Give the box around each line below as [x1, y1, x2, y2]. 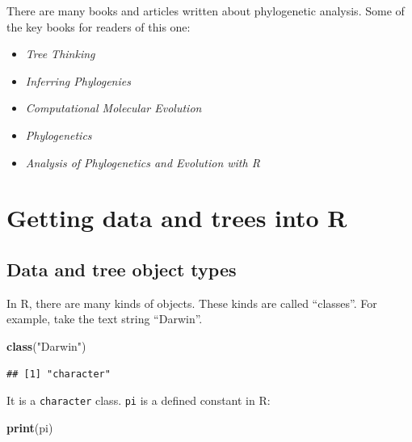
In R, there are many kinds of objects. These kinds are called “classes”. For [6, 294, 377, 311]
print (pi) [6, 419, 53, 436]
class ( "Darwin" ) [6, 337, 86, 354]
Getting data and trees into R [6, 201, 347, 234]
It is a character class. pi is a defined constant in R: [6, 392, 271, 409]
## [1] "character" [6, 368, 111, 380]
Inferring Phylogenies [25, 72, 131, 89]
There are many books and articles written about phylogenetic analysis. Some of [6, 2, 405, 19]
